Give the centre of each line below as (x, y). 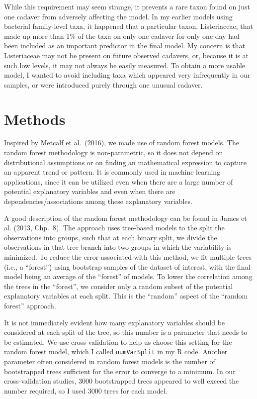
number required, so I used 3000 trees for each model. (86, 390)
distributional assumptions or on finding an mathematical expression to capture (125, 162)
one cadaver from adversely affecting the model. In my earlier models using (118, 16)
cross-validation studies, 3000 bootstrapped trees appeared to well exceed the (122, 381)
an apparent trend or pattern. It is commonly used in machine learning (112, 172)
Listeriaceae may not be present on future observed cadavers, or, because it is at (126, 55)
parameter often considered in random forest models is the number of (110, 361)
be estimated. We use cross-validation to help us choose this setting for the (118, 342)
